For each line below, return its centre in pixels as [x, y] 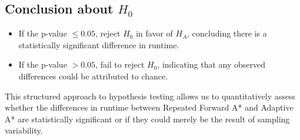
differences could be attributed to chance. [93, 76]
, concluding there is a [227, 33]
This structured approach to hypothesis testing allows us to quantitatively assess [150, 96]
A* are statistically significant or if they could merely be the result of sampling [147, 119]
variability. [24, 130]
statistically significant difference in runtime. [99, 44]
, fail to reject [120, 64]
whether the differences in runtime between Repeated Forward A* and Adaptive [149, 107]
